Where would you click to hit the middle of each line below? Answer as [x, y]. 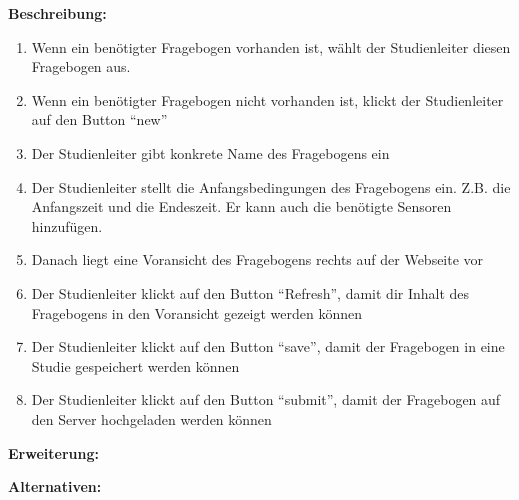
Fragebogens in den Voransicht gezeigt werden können [197, 312]
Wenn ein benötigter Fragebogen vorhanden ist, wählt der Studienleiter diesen [271, 46]
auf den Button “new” [99, 119]
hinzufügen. [67, 225]
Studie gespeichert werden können [135, 365]
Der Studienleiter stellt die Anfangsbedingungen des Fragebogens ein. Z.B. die [271, 186]
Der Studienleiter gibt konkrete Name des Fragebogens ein [210, 152]
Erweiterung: [53, 452]
